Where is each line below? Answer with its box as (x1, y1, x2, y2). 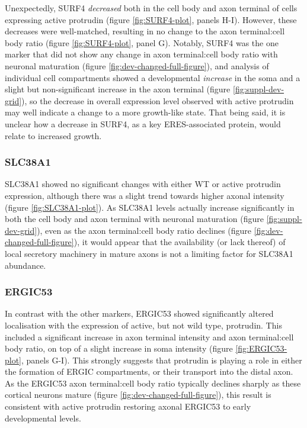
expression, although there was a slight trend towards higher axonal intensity (5, 189, 284, 201)
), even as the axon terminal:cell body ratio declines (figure (37, 224, 252, 236)
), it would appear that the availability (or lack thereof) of (73, 236, 286, 248)
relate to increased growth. (5, 129, 102, 141)
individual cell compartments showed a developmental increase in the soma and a (5, 71, 300, 83)
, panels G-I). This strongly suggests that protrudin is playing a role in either (21, 353, 302, 366)
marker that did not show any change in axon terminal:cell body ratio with (5, 48, 278, 60)
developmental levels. (5, 411, 81, 424)
